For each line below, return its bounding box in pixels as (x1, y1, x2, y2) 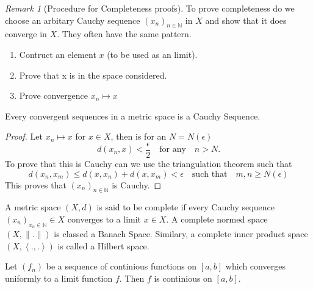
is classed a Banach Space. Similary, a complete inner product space (54, 227, 308, 240)
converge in (5, 27, 47, 40)
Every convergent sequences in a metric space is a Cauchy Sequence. (5, 109, 261, 122)
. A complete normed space (166, 213, 268, 225)
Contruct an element (19, 48, 96, 60)
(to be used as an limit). (107, 48, 198, 60)
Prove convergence (19, 89, 88, 102)
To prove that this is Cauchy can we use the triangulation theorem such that (5, 157, 292, 170)
